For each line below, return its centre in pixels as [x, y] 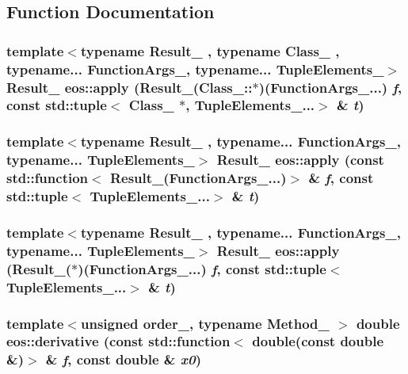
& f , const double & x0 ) [123, 359]
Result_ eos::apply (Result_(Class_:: [130, 87]
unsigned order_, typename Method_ [205, 323]
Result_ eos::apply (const [300, 160]
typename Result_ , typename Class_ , [210, 50]
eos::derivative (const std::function [118, 341]
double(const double [318, 341]
